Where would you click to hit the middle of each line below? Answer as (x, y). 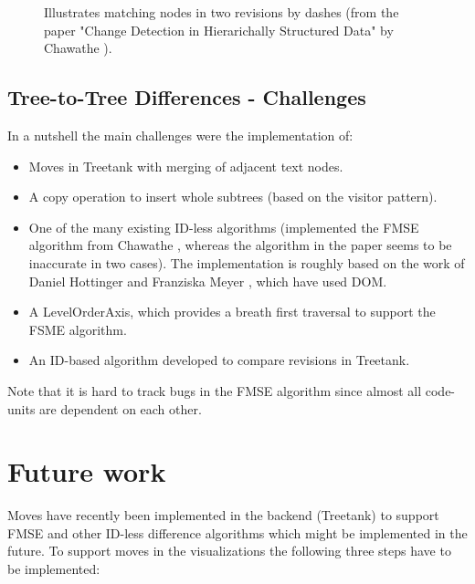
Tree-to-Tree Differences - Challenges (187, 97)
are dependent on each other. (121, 408)
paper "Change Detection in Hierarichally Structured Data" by (219, 30)
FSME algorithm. (78, 329)
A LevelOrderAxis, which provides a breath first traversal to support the (232, 312)
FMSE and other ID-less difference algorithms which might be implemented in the (237, 532)
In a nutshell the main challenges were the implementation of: (180, 135)
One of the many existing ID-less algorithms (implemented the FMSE (224, 227)
